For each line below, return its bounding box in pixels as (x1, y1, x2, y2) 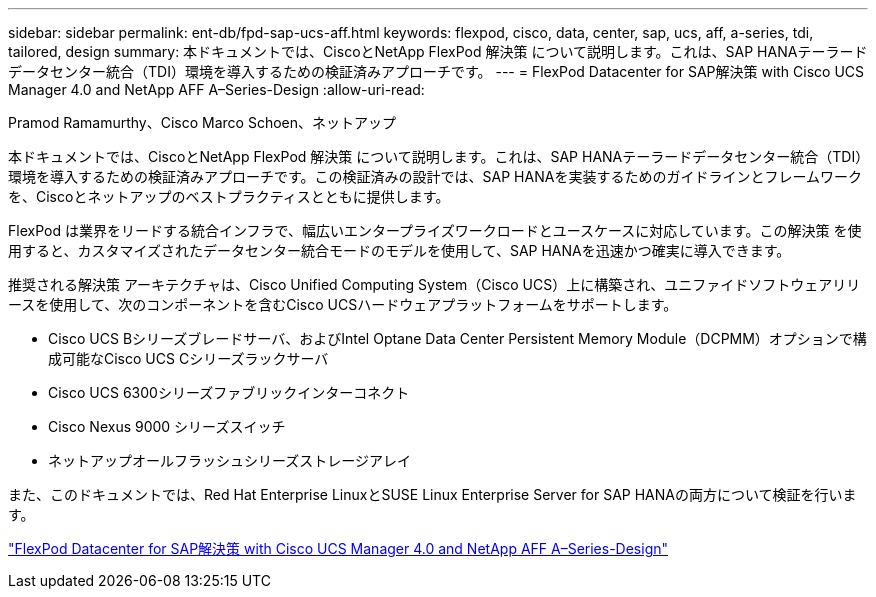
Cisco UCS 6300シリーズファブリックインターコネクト (48, 384, 410, 401)
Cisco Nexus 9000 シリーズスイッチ (48, 418, 286, 435)
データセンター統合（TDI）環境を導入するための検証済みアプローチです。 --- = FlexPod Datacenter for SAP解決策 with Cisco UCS (8, 63, 865, 80)
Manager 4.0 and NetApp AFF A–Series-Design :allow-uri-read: (8, 81, 425, 98)
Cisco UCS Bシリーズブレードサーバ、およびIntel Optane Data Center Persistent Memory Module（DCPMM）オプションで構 (48, 330, 867, 347)
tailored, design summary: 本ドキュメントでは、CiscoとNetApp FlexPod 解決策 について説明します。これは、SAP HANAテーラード (8, 43, 868, 60)
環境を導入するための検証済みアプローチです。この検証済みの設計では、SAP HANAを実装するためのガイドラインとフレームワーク (8, 168, 862, 185)
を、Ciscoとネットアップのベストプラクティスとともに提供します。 (8, 188, 450, 205)
